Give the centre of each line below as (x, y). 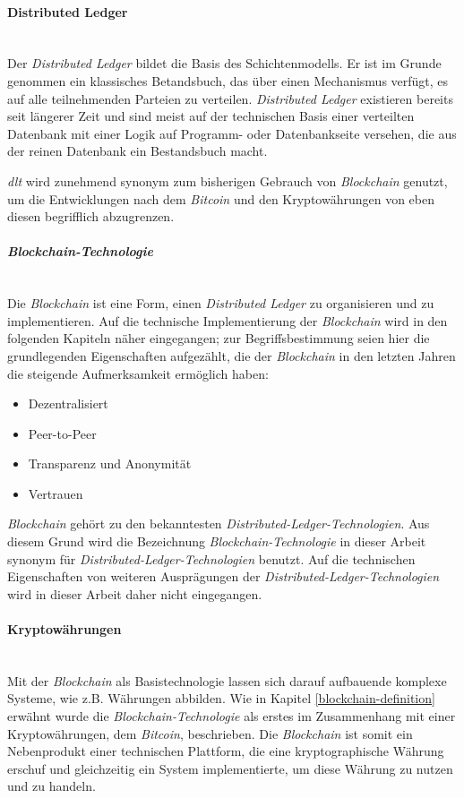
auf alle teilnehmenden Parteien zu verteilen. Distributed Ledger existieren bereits (230, 98)
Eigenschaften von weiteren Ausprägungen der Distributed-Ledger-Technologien (223, 576)
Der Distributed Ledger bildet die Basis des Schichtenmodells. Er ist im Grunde (224, 63)
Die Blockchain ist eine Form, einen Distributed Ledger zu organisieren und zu (221, 303)
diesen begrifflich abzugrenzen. (91, 216)
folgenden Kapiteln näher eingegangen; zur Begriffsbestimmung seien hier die (219, 338)
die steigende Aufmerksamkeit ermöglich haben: (138, 373)
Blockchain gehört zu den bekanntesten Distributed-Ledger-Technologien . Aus (219, 523)
